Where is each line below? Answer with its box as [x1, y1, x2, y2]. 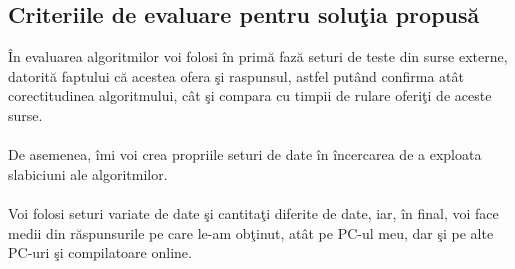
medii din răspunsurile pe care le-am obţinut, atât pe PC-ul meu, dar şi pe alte [8, 222, 494, 243]
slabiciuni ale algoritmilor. [8, 163, 168, 184]
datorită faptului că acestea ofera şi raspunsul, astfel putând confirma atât [8, 65, 464, 86]
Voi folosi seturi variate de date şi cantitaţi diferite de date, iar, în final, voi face [8, 202, 499, 223]
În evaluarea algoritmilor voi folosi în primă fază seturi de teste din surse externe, [8, 46, 508, 67]
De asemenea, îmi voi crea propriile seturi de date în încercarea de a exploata [8, 144, 482, 165]
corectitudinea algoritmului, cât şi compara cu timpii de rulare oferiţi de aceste [8, 85, 492, 106]
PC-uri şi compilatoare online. [8, 242, 192, 263]
